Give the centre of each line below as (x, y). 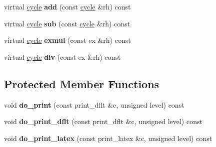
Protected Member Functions (82, 83)
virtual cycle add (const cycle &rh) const (67, 6)
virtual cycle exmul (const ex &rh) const (67, 40)
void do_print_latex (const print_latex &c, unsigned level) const (108, 138)
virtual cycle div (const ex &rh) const (62, 57)
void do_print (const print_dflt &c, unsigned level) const (94, 104)
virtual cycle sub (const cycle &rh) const (67, 23)
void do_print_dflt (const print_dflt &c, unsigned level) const (103, 121)
